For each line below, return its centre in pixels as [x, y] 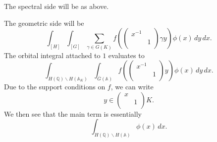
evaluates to [126, 55]
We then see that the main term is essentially [73, 113]
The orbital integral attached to [52, 55]
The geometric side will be [44, 23]
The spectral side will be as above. [56, 6]
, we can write [132, 86]
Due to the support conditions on [55, 86]
